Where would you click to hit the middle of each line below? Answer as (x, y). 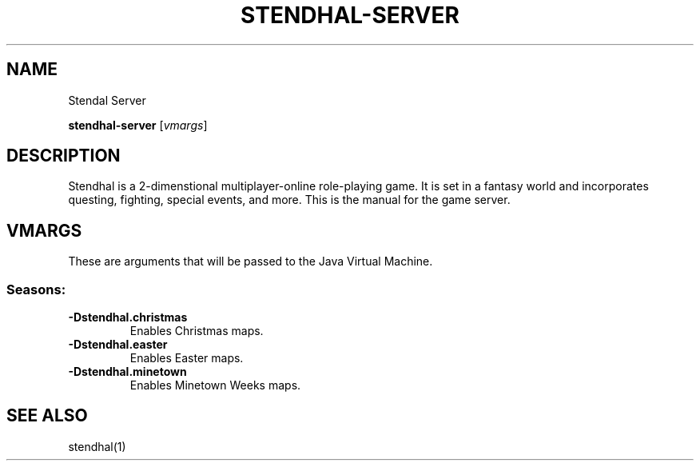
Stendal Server (107, 100)
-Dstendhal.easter (118, 345)
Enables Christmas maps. (197, 331)
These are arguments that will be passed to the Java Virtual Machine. (251, 261)
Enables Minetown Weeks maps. (215, 385)
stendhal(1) (97, 446)
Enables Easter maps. (187, 358)
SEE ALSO (47, 416)
